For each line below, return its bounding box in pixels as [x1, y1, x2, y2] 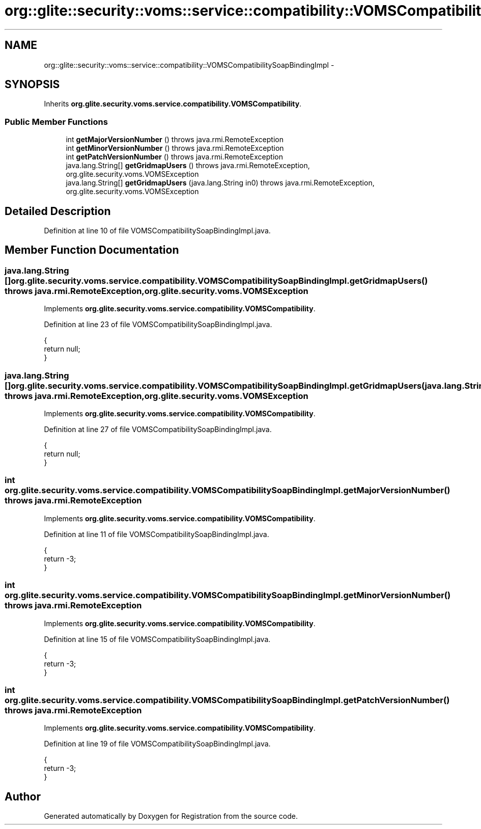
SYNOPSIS [5, 78, 60, 91]
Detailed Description [5, 204, 111, 218]
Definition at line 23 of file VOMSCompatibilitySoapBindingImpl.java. [44, 320, 272, 329]
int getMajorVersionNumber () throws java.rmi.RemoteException [66, 135, 284, 144]
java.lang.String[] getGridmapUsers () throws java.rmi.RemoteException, [66, 161, 310, 170]
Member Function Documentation [5, 244, 179, 257]
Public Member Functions [5, 116, 108, 127]
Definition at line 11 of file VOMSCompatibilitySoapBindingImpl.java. [44, 529, 269, 539]
